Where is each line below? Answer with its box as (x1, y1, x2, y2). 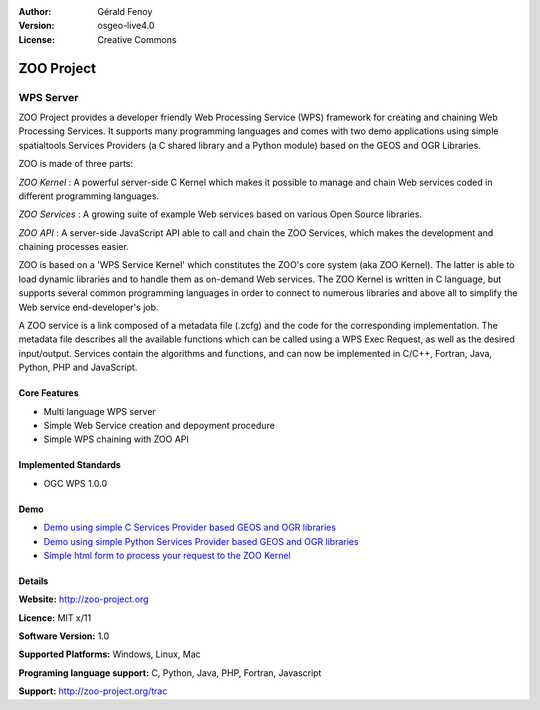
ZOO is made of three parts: (18, 158, 134, 170)
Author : (18, 6, 52, 17)
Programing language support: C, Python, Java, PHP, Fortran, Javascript (18, 666, 322, 679)
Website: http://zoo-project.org (18, 593, 149, 605)
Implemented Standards (18, 459, 122, 471)
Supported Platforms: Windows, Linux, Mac (18, 648, 202, 660)
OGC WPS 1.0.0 (43, 477, 108, 489)
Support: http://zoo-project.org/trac (18, 685, 168, 697)
